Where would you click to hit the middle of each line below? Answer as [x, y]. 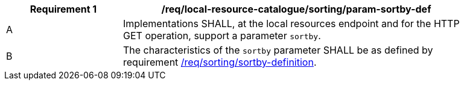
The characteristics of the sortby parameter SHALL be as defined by [278, 50]
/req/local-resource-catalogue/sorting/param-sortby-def [296, 9]
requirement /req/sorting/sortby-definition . [220, 62]
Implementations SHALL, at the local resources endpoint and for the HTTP [291, 24]
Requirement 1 [63, 9]
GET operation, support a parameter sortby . [222, 36]
